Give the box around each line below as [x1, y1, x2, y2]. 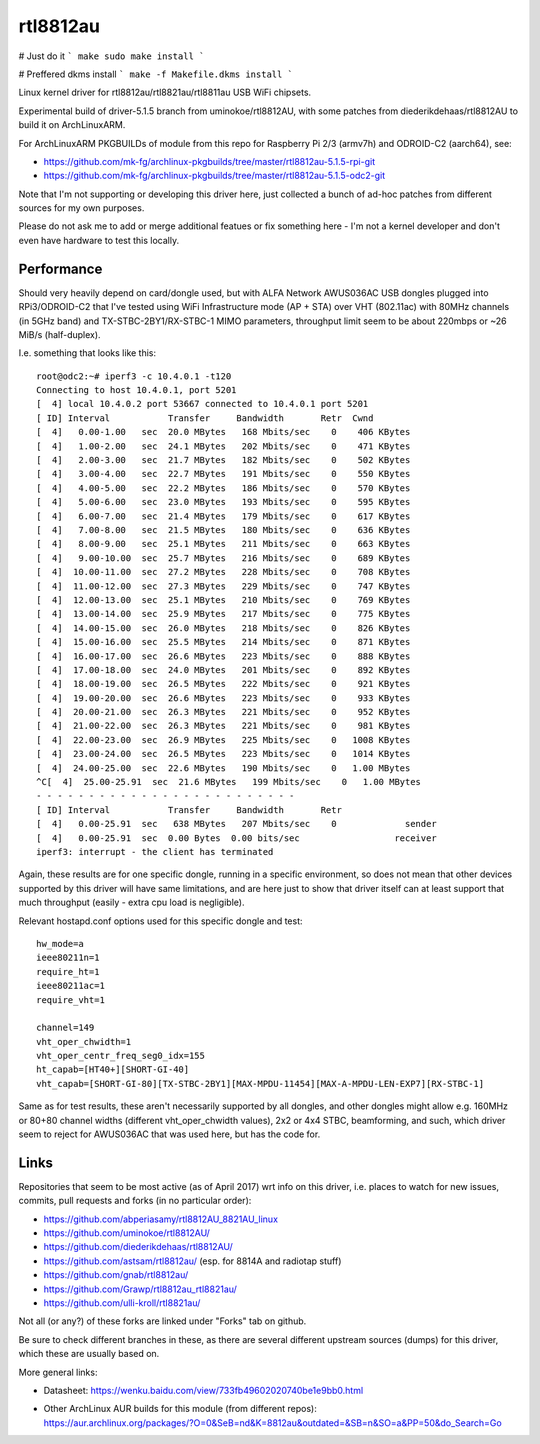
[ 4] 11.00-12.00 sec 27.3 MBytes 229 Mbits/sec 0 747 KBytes [36, 580, 411, 592]
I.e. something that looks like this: [18, 347, 157, 359]
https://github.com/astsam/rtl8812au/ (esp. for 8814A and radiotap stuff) [43, 1255, 342, 1267]
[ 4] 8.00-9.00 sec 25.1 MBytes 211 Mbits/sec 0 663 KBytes [36, 538, 411, 550]
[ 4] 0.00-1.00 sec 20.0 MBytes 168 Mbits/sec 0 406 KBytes [36, 426, 411, 438]
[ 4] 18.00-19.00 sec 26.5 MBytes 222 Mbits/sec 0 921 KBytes [36, 678, 411, 690]
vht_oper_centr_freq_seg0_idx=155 [36, 1050, 205, 1062]
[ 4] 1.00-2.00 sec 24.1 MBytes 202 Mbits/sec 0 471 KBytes [36, 440, 411, 452]
